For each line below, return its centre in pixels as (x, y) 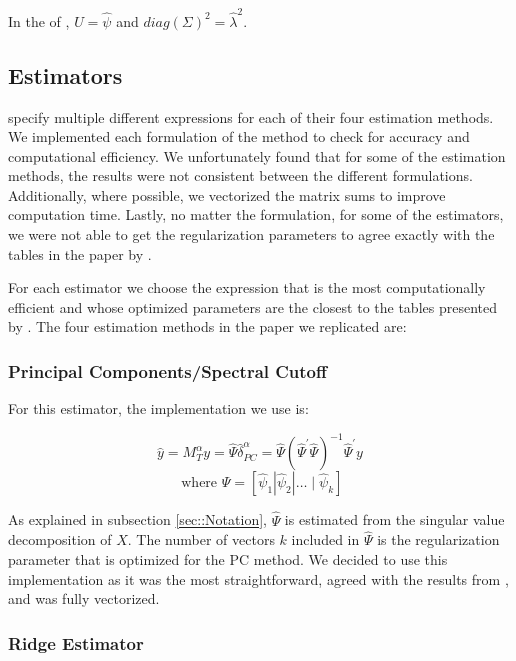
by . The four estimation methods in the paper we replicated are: (207, 326)
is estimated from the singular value (394, 519)
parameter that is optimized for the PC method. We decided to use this (228, 558)
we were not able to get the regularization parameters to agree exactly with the (251, 234)
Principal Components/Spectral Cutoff (168, 370)
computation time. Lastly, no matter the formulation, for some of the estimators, (256, 214)
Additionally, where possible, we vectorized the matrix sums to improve (227, 194)
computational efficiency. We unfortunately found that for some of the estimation (257, 155)
